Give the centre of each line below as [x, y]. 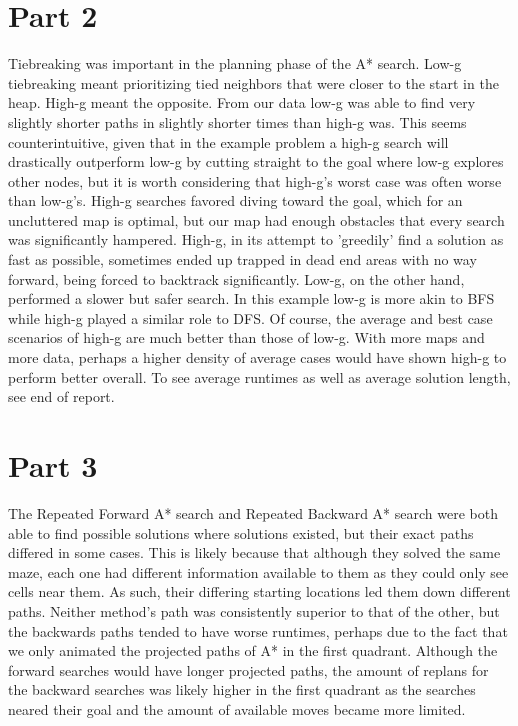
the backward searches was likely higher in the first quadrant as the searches [242, 689]
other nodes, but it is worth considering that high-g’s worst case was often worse [255, 180]
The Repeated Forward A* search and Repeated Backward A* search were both [253, 512]
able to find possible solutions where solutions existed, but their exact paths [241, 532]
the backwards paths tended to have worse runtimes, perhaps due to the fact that [258, 630]
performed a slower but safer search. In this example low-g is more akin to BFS [251, 298]
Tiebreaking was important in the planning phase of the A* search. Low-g [235, 63]
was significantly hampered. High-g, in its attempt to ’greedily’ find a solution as [256, 239]
